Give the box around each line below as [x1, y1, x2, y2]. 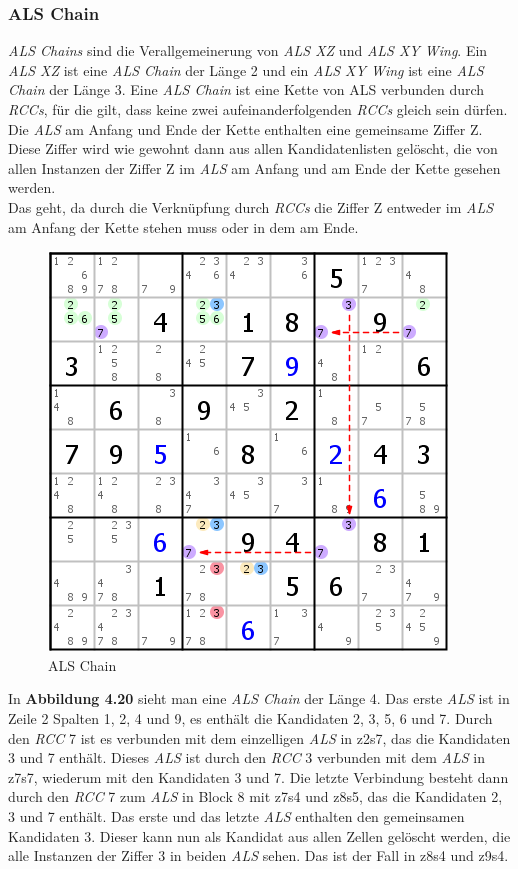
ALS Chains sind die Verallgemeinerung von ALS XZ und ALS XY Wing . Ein [8, 40, 488, 61]
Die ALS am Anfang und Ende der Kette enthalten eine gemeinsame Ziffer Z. [8, 118, 483, 139]
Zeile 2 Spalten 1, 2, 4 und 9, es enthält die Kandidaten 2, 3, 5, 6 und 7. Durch [8, 707, 493, 728]
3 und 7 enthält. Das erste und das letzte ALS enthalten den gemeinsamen [8, 805, 465, 826]
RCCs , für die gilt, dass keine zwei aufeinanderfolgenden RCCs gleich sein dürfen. [8, 99, 508, 119]
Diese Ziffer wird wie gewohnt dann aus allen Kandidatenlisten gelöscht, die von [8, 138, 498, 159]
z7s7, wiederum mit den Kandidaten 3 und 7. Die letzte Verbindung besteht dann [8, 766, 509, 787]
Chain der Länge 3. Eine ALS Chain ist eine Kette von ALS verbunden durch [8, 79, 485, 100]
